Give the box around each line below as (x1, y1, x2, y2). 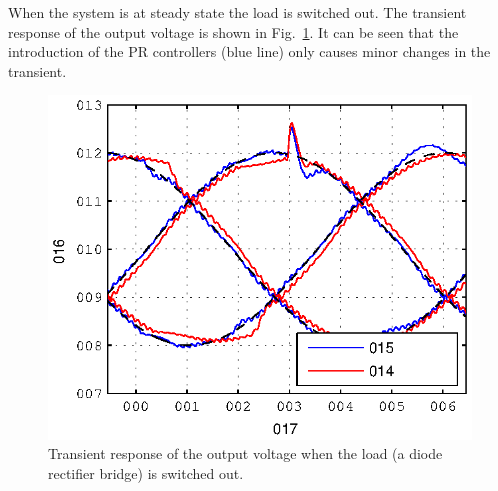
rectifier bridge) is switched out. (48, 462, 244, 483)
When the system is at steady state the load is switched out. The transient (8, 2, 467, 22)
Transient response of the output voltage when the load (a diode (48, 443, 443, 464)
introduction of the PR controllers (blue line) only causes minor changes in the (8, 41, 491, 62)
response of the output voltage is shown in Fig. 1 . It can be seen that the (8, 21, 459, 42)
